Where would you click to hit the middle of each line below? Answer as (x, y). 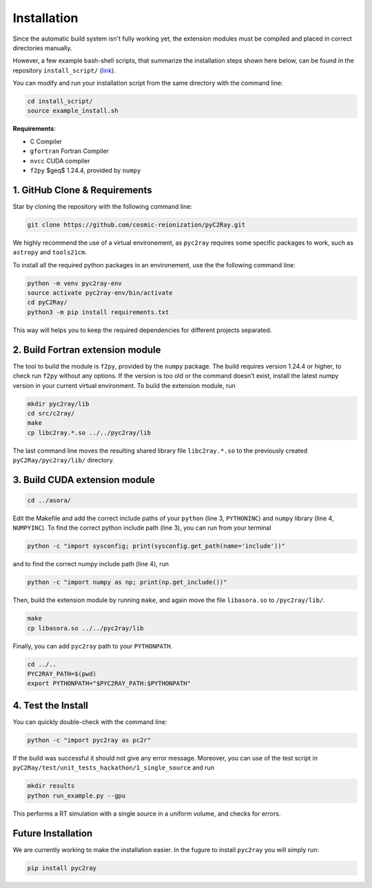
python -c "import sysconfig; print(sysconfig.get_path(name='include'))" (156, 546)
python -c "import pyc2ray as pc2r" (89, 740)
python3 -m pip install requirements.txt (98, 312)
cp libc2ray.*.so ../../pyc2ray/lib (89, 433)
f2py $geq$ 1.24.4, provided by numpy (85, 171)
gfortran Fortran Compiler (70, 151)
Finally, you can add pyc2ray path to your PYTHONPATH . (93, 646)
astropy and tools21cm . (50, 252)
